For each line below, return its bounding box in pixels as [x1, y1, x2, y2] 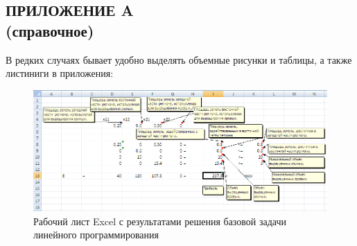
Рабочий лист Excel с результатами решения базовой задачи [33, 213, 287, 228]
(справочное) [6, 19, 94, 41]
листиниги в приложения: [6, 66, 114, 80]
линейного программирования [33, 227, 159, 242]
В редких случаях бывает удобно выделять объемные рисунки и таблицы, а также [6, 52, 352, 67]
